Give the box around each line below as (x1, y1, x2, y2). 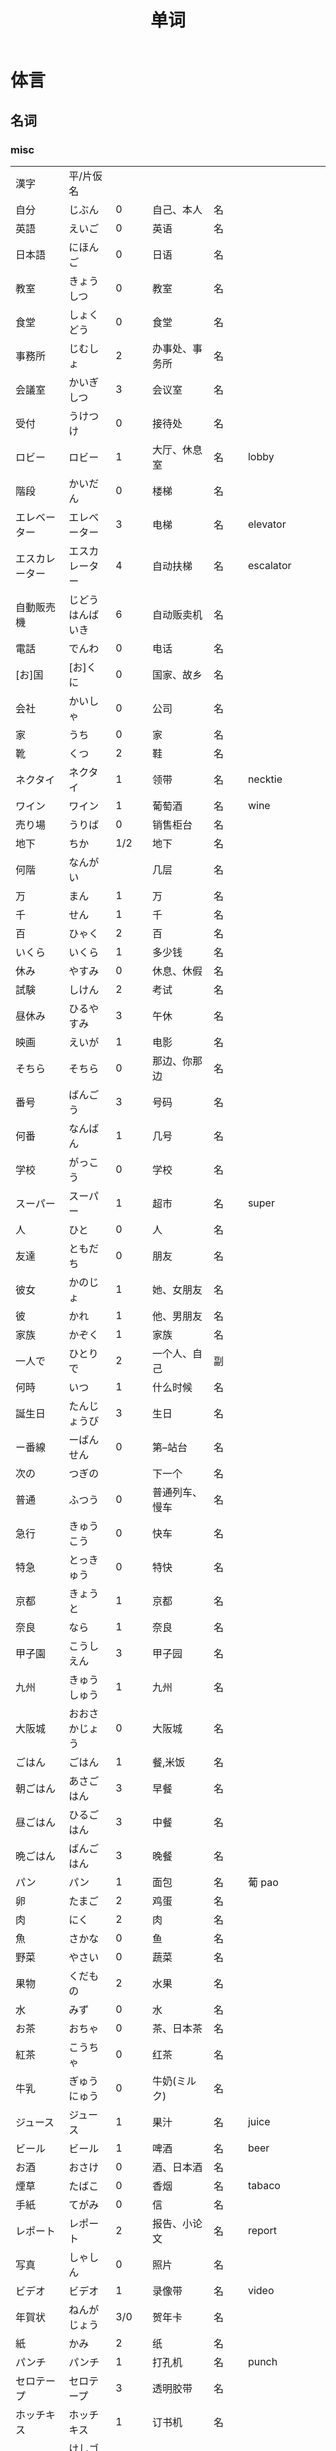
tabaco (247, 2178, 281, 2192)
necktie (247, 772, 283, 786)
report (247, 2223, 277, 2237)
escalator (247, 558, 292, 572)
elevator (247, 517, 287, 531)
